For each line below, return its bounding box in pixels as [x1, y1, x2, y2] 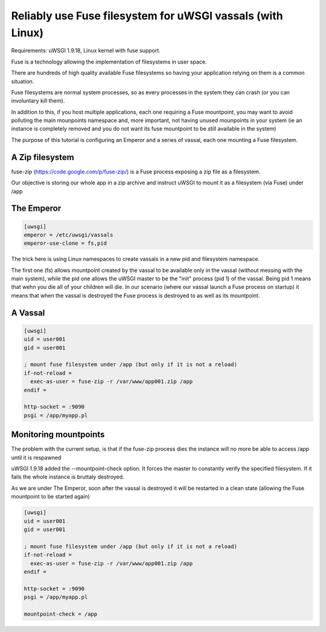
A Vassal [11, 308, 45, 318]
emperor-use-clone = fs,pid [24, 240, 107, 247]
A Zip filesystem [11, 152, 75, 163]
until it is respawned [11, 454, 62, 461]
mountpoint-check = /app [24, 610, 98, 617]
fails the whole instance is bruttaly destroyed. [11, 473, 124, 480]
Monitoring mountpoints [11, 430, 105, 440]
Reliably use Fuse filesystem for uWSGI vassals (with [11, 9, 283, 22]
